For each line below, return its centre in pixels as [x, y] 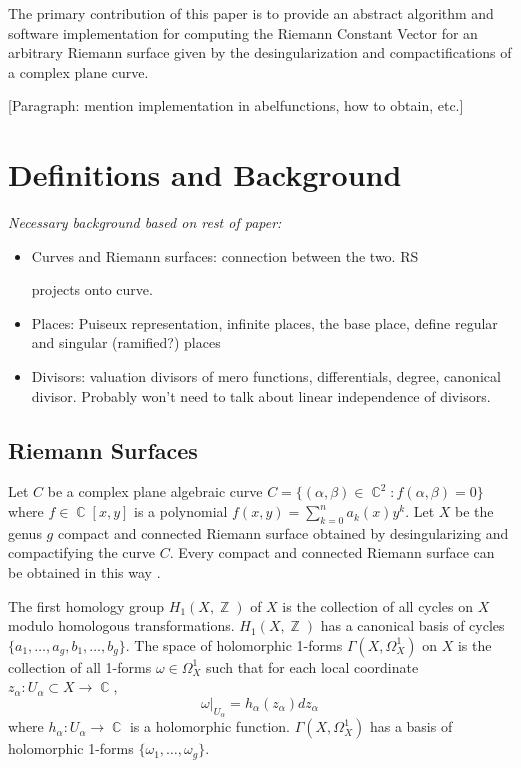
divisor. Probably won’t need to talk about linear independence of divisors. [261, 395]
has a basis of [411, 726]
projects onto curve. [92, 289]
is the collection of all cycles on [378, 605]
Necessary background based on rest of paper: [145, 222]
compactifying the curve [82, 552]
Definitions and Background [205, 174]
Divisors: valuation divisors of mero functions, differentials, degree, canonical [266, 376]
